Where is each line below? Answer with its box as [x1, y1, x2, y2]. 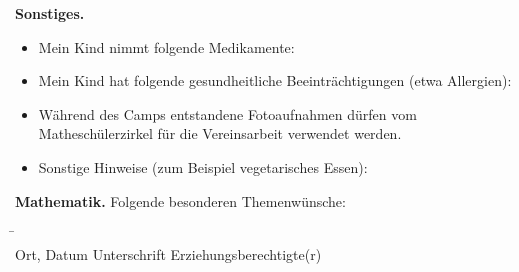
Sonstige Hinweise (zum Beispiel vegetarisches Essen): [38, 156, 368, 177]
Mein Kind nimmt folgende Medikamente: [38, 36, 295, 57]
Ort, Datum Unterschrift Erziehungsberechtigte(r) [15, 243, 322, 264]
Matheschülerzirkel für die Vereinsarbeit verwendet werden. [38, 123, 402, 144]
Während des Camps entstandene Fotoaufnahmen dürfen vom [38, 103, 417, 124]
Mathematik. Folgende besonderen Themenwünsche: [15, 190, 346, 211]
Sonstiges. [15, 3, 85, 23]
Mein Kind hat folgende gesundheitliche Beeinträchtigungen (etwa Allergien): [38, 70, 512, 91]
